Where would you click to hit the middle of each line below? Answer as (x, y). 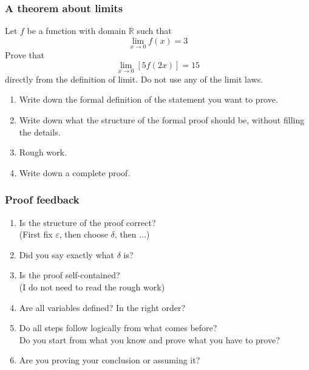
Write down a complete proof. (75, 172)
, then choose (83, 234)
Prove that (25, 55)
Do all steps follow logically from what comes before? (118, 328)
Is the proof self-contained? (70, 275)
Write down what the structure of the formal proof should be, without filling (162, 120)
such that (154, 31)
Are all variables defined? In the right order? (102, 307)
